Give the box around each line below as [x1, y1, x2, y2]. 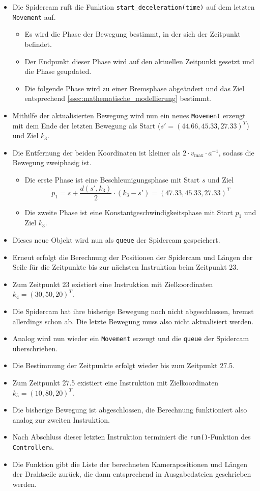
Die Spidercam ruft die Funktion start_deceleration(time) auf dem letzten [12, 2, 255, 12]
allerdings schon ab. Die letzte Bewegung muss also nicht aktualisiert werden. [12, 316, 254, 326]
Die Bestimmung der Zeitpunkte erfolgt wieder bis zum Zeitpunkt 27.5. [12, 360, 235, 371]
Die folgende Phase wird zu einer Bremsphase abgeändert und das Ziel [24, 83, 245, 93]
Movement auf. [12, 11, 56, 22]
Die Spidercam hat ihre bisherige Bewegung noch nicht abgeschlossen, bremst [12, 305, 254, 316]
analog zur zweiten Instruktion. [12, 414, 110, 425]
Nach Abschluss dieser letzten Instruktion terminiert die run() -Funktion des [12, 431, 251, 442]
